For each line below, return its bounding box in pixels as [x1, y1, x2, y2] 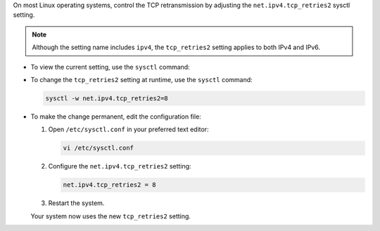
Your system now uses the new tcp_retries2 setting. [30, 211, 191, 220]
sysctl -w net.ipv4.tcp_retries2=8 [45, 94, 168, 102]
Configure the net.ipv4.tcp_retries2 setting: [48, 162, 191, 171]
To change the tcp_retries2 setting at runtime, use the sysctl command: [30, 75, 253, 84]
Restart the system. [48, 199, 105, 207]
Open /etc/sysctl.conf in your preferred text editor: [48, 125, 209, 133]
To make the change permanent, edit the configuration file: [30, 112, 202, 121]
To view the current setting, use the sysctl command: [30, 62, 190, 71]
